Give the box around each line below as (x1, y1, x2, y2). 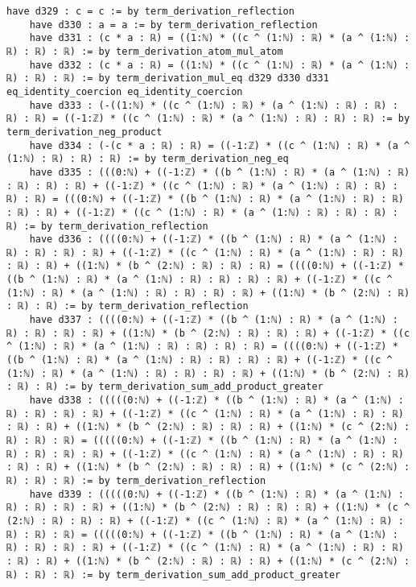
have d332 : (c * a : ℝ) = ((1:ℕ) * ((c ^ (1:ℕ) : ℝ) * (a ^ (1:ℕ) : (29, 59, 410, 71)
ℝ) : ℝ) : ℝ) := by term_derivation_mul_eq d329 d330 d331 (6, 72, 329, 85)
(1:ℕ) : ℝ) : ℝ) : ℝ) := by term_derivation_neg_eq (6, 153, 289, 165)
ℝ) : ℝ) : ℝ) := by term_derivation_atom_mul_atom (6, 45, 283, 57)
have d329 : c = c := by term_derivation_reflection (6, 6, 294, 17)
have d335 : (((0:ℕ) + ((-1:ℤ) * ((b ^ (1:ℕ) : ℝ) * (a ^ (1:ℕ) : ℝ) (29, 166, 410, 178)
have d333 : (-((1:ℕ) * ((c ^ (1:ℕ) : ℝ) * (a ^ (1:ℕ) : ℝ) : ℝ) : (29, 99, 398, 111)
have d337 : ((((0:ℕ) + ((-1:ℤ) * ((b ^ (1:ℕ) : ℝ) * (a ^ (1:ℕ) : (29, 314, 398, 326)
